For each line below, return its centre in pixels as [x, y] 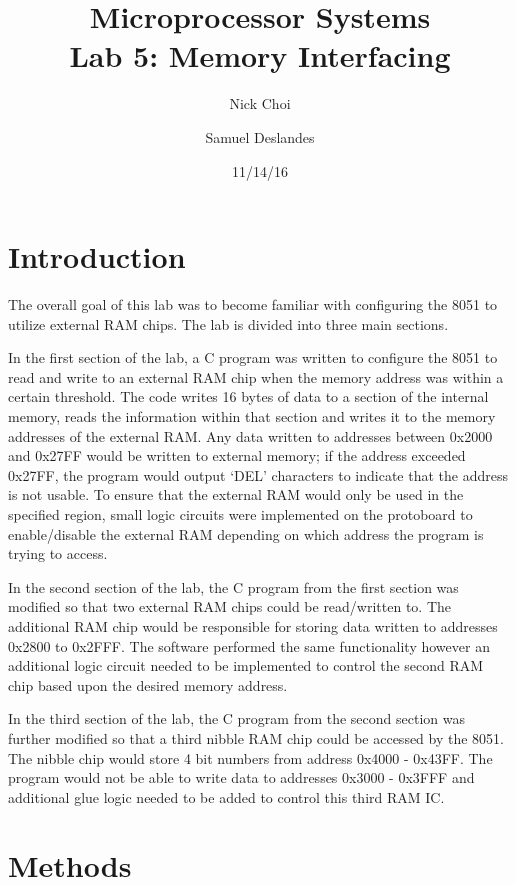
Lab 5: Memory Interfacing [260, 55]
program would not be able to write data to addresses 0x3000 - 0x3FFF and [241, 777]
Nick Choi [260, 103]
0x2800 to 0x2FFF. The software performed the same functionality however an [249, 645]
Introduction [97, 256]
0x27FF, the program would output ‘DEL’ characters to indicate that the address [258, 474]
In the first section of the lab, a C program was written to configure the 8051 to [253, 357]
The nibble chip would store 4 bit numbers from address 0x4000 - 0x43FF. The [250, 757]
